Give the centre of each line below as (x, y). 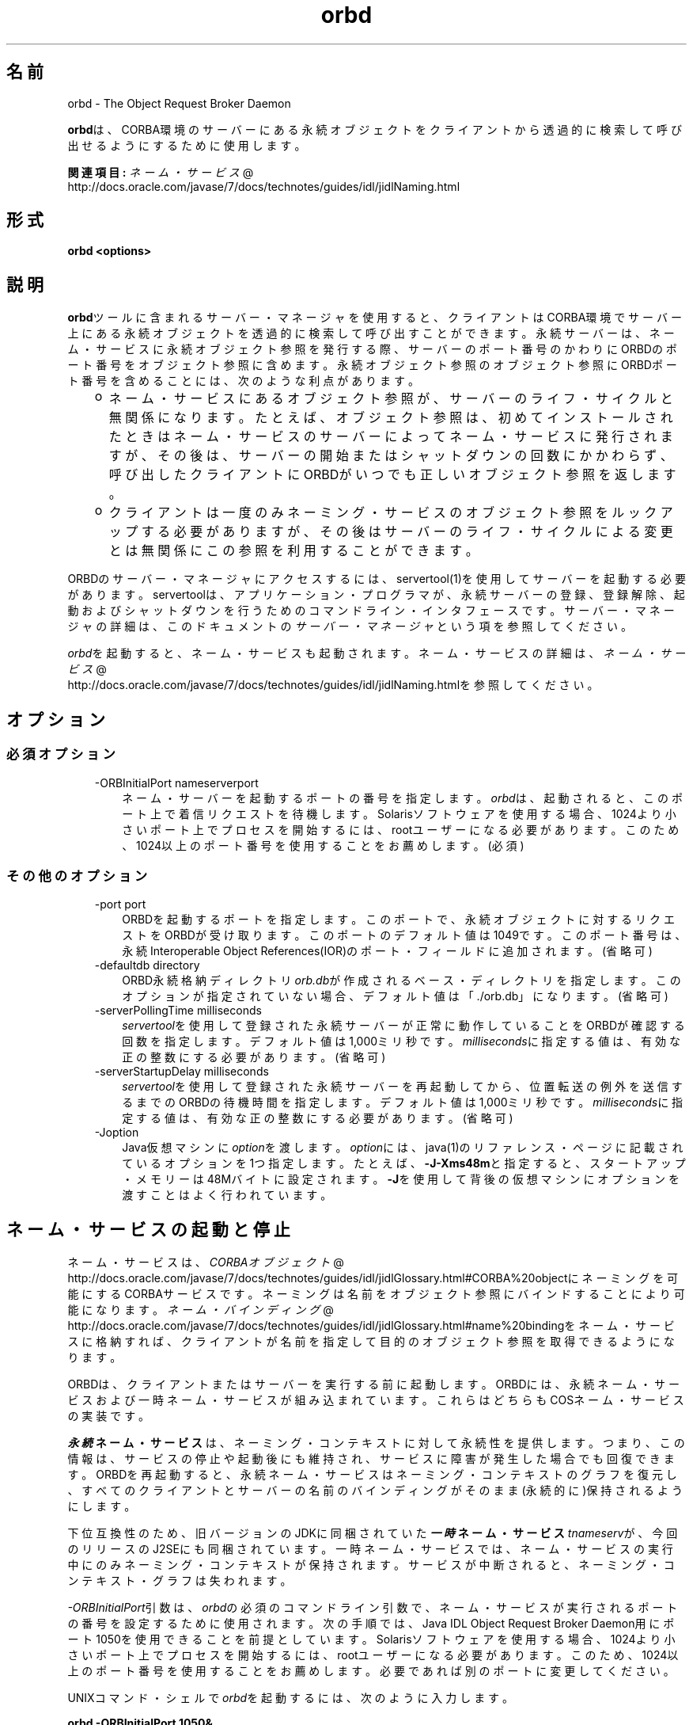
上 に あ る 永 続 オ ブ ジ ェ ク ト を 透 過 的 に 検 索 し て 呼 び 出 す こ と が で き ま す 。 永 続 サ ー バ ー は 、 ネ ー (371, 333)
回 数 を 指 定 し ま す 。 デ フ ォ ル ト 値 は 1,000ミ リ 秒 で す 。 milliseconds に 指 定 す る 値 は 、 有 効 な (401, 1041)
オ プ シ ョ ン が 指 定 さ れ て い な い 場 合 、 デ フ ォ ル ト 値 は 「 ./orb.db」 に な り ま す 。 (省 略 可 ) (395, 996)
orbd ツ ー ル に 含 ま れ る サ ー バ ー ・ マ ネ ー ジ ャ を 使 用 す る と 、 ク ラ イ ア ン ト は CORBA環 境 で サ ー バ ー (375, 318)
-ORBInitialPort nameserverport (176, 783)
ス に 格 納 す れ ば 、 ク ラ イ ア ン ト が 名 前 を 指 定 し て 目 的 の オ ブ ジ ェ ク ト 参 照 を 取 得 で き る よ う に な (371, 1342)
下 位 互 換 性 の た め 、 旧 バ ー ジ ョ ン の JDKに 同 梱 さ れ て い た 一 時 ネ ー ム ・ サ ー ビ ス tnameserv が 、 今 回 (373, 1533)
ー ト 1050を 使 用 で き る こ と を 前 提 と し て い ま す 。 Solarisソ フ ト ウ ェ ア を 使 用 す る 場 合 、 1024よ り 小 (371, 1639)
